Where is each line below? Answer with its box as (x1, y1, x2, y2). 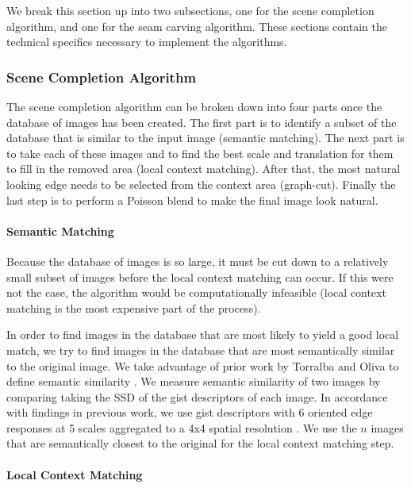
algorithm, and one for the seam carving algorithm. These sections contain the (6, 17, 387, 34)
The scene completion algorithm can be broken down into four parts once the (6, 98, 382, 114)
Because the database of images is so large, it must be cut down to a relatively (6, 252, 389, 269)
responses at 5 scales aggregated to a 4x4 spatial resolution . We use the (6, 419, 357, 436)
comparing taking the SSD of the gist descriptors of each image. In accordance (6, 388, 388, 405)
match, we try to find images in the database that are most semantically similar (6, 341, 395, 358)
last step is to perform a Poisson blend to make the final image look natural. (6, 191, 378, 208)
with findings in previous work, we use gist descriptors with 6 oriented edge (6, 404, 373, 421)
